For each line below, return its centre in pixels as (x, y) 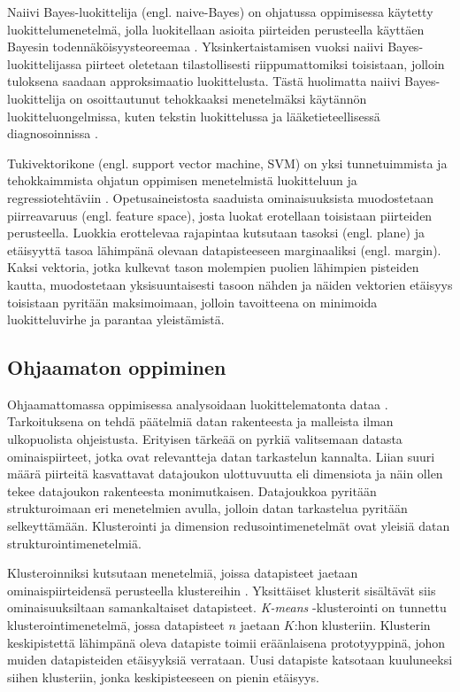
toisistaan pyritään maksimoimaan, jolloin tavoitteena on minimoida (192, 302)
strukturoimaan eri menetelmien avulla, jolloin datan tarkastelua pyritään (207, 508)
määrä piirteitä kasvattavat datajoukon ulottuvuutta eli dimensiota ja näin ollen (225, 474)
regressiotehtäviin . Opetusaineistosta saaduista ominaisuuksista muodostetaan (220, 197)
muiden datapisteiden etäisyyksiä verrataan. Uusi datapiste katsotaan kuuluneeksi (230, 660)
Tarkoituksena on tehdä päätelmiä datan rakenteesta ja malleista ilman (200, 421)
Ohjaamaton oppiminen (117, 367)
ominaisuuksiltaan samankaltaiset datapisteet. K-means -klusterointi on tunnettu (227, 607)
